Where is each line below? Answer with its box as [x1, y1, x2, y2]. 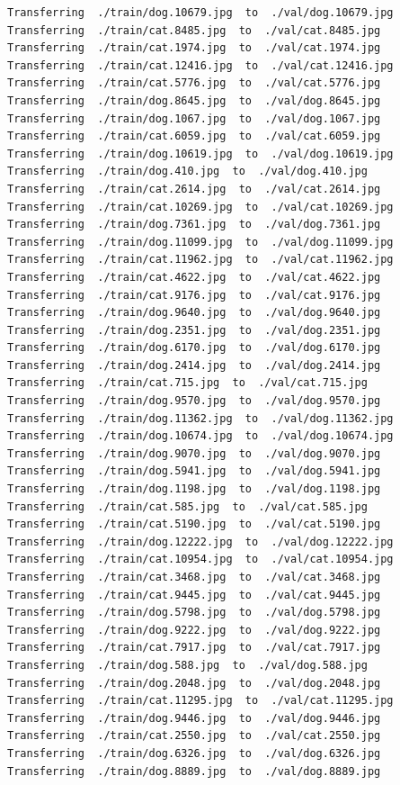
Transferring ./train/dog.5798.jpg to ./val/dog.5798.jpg [7, 606, 381, 619]
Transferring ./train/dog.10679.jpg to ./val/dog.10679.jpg [7, 6, 394, 19]
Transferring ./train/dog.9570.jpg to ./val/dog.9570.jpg [7, 394, 381, 408]
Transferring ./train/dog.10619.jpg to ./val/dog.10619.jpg [7, 147, 394, 160]
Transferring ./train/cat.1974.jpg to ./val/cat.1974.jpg [7, 41, 381, 55]
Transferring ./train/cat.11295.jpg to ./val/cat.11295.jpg [7, 694, 394, 708]
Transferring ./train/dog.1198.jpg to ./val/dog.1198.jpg [7, 483, 381, 496]
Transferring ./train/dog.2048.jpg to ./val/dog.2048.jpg [7, 676, 381, 690]
